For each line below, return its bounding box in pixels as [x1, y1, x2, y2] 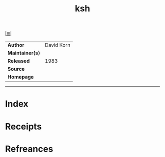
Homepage [7, 74, 34, 80]
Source [7, 66, 25, 73]
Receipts [5, 121, 42, 132]
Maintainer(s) [7, 50, 40, 56]
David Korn [45, 42, 71, 49]
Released [7, 57, 30, 64]
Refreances [5, 143, 54, 155]
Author [7, 42, 25, 49]
